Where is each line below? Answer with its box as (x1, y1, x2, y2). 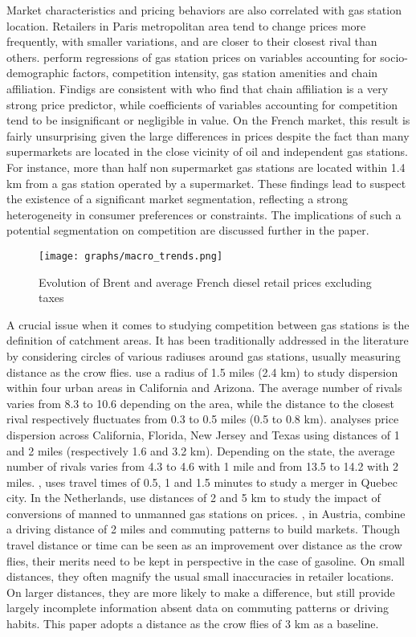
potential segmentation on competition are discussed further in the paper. (6, 222, 369, 239)
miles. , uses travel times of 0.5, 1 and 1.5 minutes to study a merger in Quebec (6, 473, 398, 490)
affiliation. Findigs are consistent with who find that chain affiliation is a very (6, 80, 389, 96)
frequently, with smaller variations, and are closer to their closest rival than (6, 33, 377, 50)
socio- (380, 48, 408, 65)
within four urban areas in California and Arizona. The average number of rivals (6, 379, 402, 396)
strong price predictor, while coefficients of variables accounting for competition (6, 96, 398, 112)
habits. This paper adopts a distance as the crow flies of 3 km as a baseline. (6, 615, 379, 632)
